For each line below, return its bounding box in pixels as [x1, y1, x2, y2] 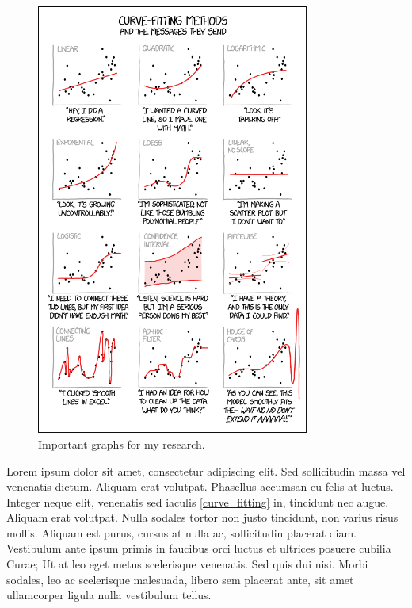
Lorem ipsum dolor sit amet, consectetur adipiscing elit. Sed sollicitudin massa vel [6, 462, 406, 479]
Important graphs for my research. [38, 435, 205, 452]
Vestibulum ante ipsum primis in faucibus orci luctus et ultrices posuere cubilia [6, 540, 391, 556]
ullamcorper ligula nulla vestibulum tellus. [6, 587, 212, 603]
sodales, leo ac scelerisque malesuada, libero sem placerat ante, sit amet [6, 571, 354, 587]
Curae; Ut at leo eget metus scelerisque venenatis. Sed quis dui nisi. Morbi [6, 556, 368, 572]
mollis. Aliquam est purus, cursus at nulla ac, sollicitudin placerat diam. [6, 524, 357, 541]
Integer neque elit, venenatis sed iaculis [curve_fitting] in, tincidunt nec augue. [6, 493, 389, 510]
